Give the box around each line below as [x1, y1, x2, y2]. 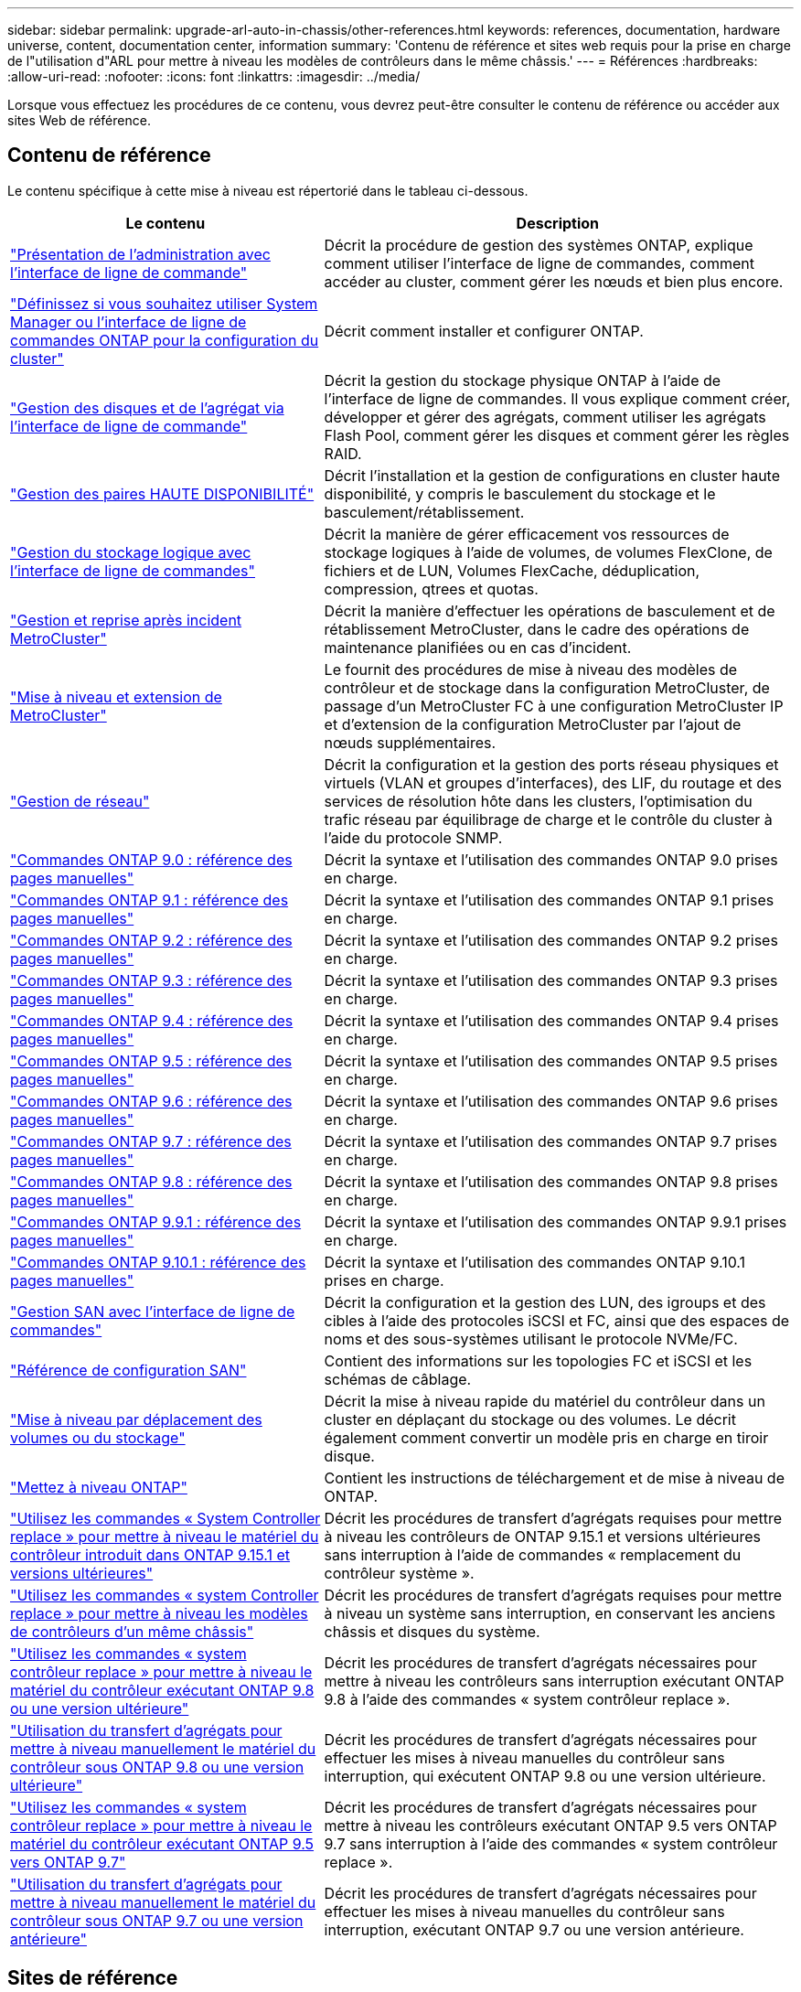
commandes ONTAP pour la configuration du [10, 330, 319, 349]
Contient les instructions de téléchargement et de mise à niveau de [324, 1468, 785, 1487]
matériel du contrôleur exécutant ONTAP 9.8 [10, 1680, 315, 1699]
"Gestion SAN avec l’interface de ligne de [10, 1301, 295, 1321]
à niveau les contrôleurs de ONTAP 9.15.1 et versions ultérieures [324, 1526, 762, 1546]
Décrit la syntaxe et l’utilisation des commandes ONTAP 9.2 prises [324, 930, 778, 949]
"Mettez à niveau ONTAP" [10, 1477, 187, 1496]
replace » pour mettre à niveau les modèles [10, 1603, 308, 1623]
